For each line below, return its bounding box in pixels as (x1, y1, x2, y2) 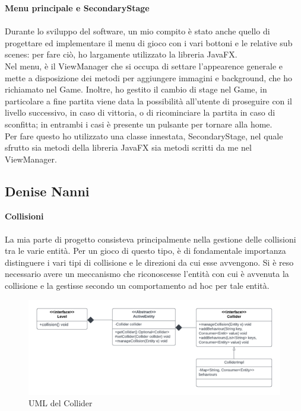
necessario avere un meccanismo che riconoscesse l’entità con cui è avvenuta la (5, 267, 289, 280)
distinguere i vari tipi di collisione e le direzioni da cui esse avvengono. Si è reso (5, 256, 294, 268)
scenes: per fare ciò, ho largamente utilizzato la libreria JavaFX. (5, 48, 237, 60)
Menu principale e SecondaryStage (5, 2, 150, 14)
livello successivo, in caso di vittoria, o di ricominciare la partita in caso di (5, 106, 275, 119)
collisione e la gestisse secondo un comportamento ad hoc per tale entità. (5, 279, 270, 292)
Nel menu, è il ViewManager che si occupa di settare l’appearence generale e (5, 59, 283, 72)
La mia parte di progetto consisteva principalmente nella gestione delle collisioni (5, 232, 296, 245)
